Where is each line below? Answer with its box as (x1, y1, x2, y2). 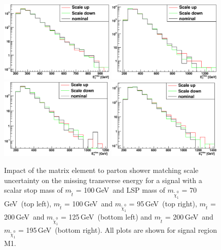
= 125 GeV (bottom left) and (61, 211, 152, 222)
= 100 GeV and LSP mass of (76, 185, 165, 195)
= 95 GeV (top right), (129, 198, 197, 208)
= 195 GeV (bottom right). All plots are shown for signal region (18, 225, 217, 235)
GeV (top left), (4, 198, 52, 208)
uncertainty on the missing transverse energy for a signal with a (4, 174, 202, 185)
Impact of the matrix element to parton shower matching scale (4, 165, 199, 175)
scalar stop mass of (4, 185, 63, 195)
